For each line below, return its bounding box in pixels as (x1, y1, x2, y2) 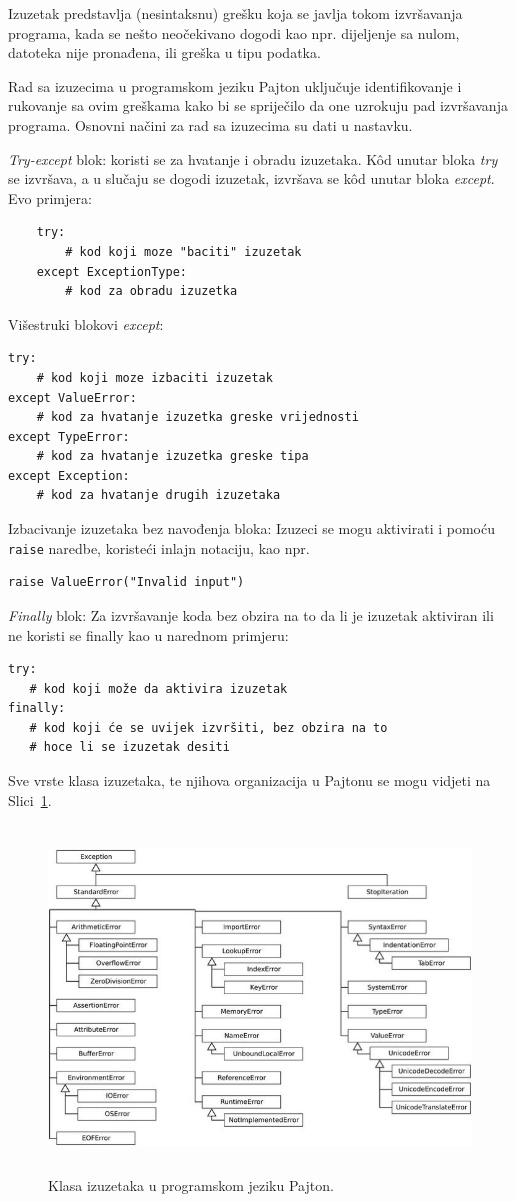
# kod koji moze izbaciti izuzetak (36, 370, 273, 385)
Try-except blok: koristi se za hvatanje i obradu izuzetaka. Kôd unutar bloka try (8, 148, 498, 169)
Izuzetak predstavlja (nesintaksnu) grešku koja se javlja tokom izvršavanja (8, 3, 463, 23)
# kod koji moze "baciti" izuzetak (65, 244, 302, 259)
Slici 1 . (8, 789, 52, 810)
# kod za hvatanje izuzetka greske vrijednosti (36, 410, 359, 425)
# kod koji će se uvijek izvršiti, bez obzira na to (29, 720, 388, 735)
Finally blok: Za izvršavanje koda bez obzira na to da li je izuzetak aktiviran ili (8, 604, 494, 625)
